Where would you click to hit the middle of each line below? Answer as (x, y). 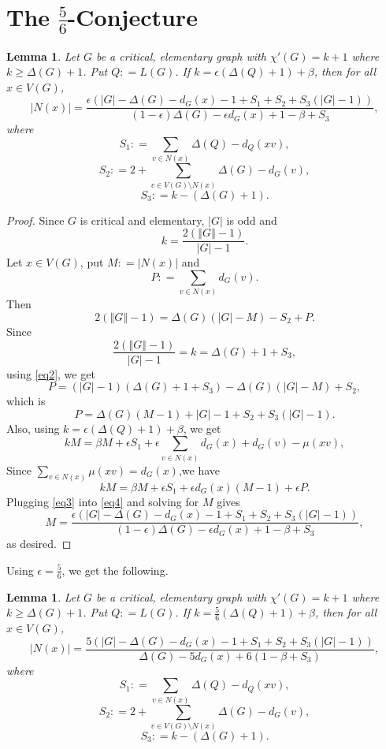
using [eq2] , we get (51, 373)
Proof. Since (35, 220)
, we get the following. (115, 570)
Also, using (33, 428)
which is (26, 401)
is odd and (252, 220)
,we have (199, 470)
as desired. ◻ (39, 544)
